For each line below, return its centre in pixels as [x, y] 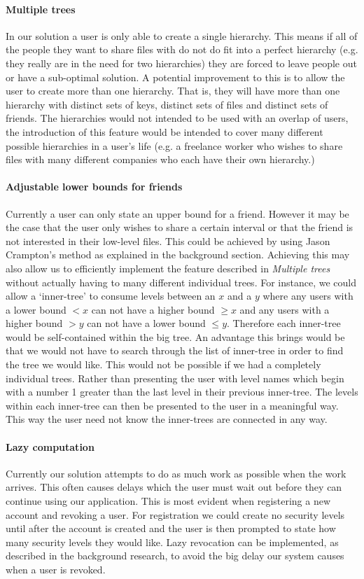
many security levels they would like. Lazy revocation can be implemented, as [172, 542]
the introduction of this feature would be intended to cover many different [164, 131]
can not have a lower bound [146, 323]
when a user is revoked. [56, 569]
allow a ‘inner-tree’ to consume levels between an [111, 296]
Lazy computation [50, 446]
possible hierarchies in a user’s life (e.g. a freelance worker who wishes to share [174, 145]
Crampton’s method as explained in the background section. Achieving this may [178, 254]
